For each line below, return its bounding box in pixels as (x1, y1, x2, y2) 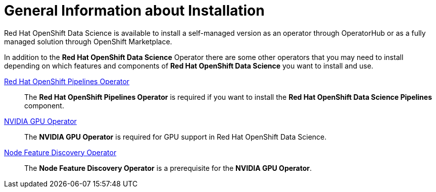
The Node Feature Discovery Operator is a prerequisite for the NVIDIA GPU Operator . (24, 163, 312, 172)
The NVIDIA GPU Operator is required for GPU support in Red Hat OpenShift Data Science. (24, 132, 327, 141)
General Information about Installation (4, 2, 265, 19)
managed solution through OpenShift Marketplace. (4, 37, 172, 46)
